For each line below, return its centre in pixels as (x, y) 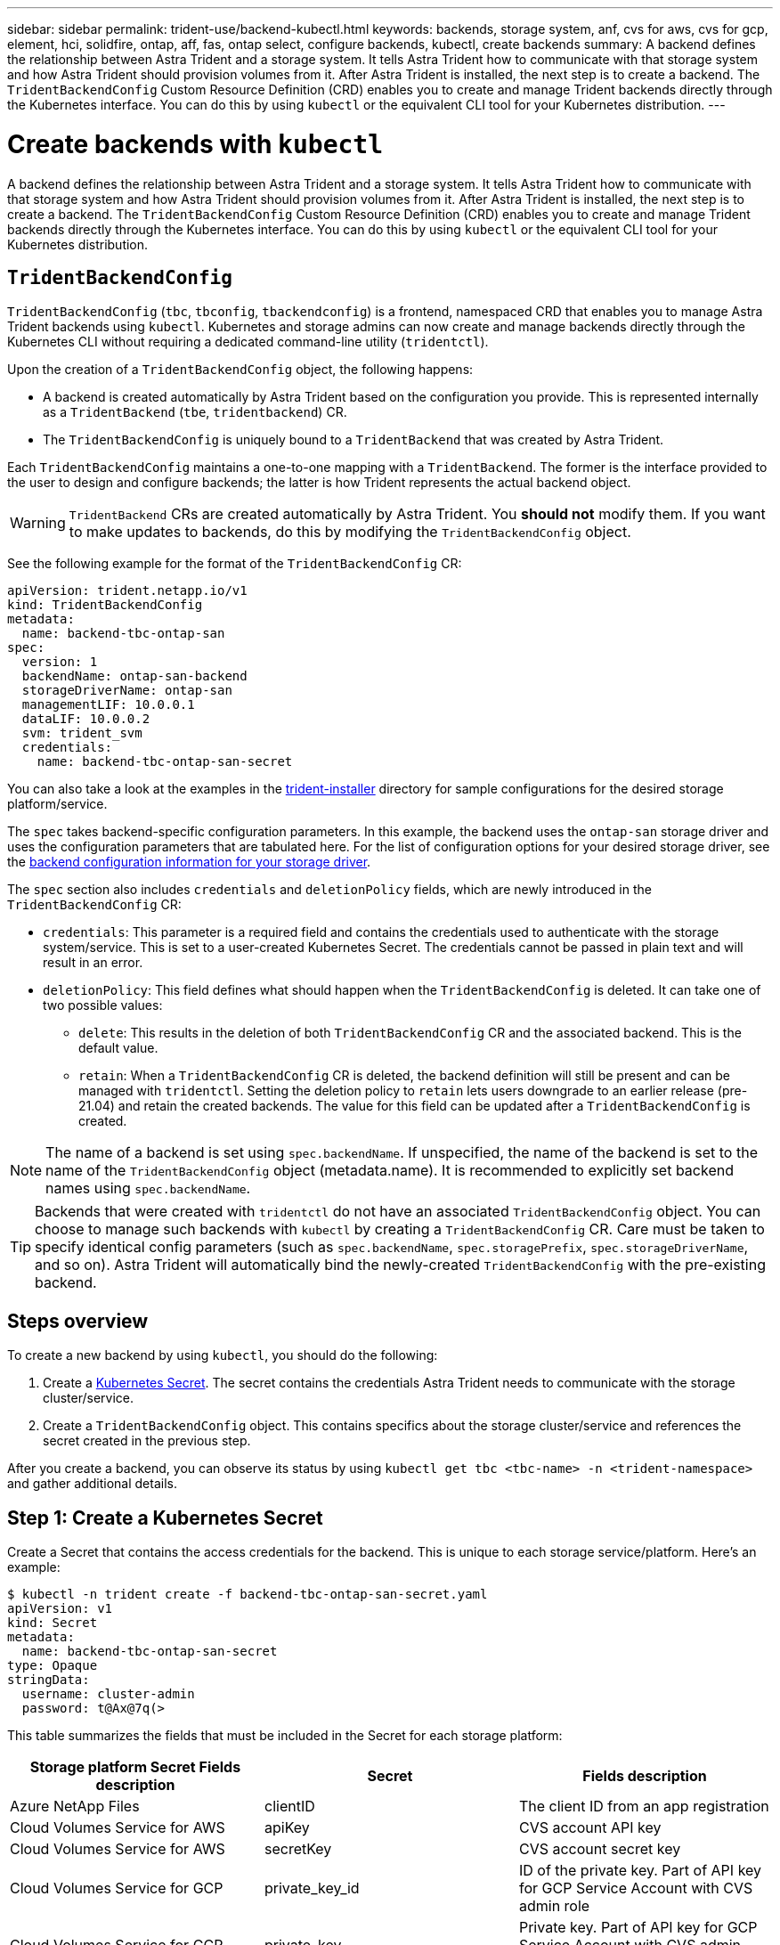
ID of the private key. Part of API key (640, 1871)
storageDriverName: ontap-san (127, 691)
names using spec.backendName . (148, 1188)
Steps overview (78, 1321)
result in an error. (93, 963)
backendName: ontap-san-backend (134, 676)
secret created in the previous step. (147, 1441)
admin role (554, 1906)
